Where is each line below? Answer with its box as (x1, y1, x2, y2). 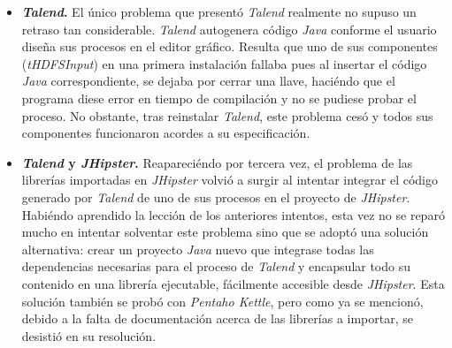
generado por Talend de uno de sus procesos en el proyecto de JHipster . (21, 187, 410, 206)
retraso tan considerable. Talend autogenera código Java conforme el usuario (21, 19, 437, 38)
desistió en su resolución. (21, 326, 157, 344)
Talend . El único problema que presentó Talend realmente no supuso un (21, 3, 417, 20)
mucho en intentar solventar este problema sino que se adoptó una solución (21, 223, 429, 241)
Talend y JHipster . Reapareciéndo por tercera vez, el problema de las (21, 153, 413, 171)
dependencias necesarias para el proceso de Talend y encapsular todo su (21, 257, 411, 276)
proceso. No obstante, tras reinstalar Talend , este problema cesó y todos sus (21, 106, 433, 125)
